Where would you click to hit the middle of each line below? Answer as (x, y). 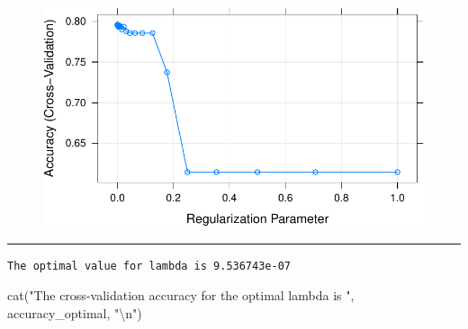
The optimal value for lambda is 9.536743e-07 (149, 266)
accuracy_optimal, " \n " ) (75, 312)
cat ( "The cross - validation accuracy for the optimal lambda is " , (181, 295)
